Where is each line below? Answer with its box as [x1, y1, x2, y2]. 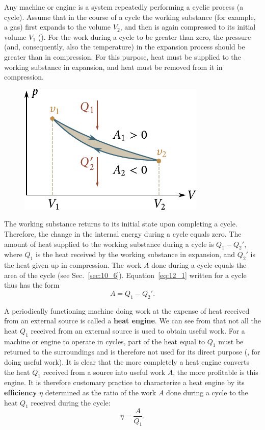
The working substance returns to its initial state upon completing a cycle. [4, 218, 237, 229]
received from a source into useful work [43, 366, 166, 377]
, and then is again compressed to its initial [120, 21, 256, 32]
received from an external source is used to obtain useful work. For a [31, 325, 245, 336]
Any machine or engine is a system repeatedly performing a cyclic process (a [4, 2, 244, 12]
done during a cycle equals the [151, 260, 247, 270]
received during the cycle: [31, 397, 111, 408]
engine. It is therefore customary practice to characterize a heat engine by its [4, 377, 245, 388]
